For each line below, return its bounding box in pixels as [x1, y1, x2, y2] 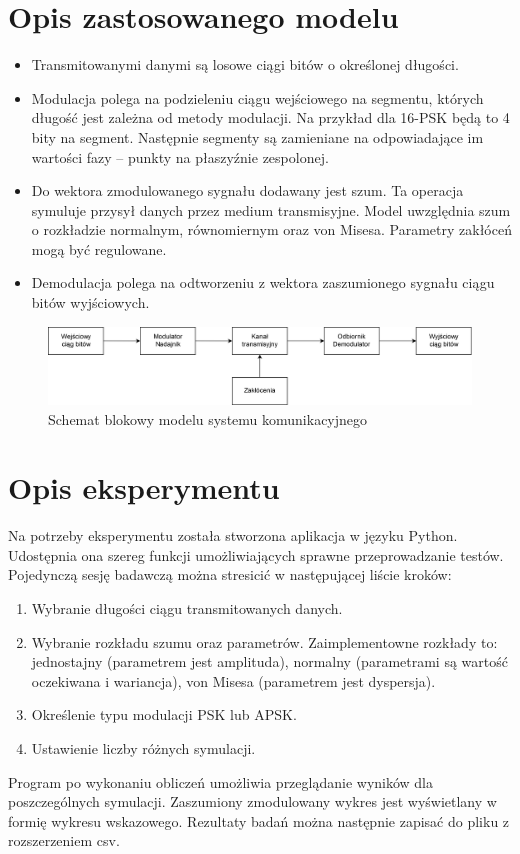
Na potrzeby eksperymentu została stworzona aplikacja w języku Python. [8, 525, 458, 546]
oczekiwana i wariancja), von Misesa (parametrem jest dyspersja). [31, 670, 436, 691]
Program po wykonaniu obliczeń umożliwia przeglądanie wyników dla [8, 771, 434, 792]
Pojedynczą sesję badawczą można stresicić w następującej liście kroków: [8, 564, 452, 585]
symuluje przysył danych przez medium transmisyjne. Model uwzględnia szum [31, 199, 511, 220]
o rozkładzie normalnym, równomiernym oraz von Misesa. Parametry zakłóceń [31, 219, 512, 240]
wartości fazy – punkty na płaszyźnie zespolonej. [31, 146, 329, 167]
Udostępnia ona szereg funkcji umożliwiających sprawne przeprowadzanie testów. [8, 544, 504, 565]
